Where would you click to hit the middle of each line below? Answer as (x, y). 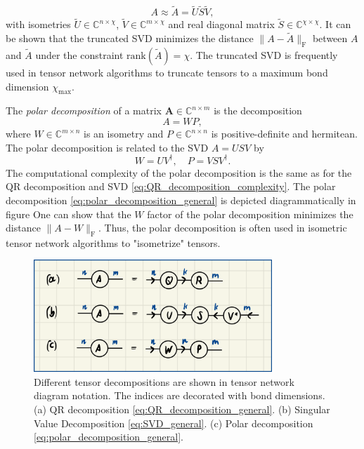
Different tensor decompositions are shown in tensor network (164, 381)
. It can (335, 24)
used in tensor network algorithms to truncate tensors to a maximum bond (167, 73)
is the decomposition (258, 110)
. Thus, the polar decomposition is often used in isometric (223, 228)
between (330, 38)
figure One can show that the (69, 214)
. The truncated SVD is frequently (264, 55)
